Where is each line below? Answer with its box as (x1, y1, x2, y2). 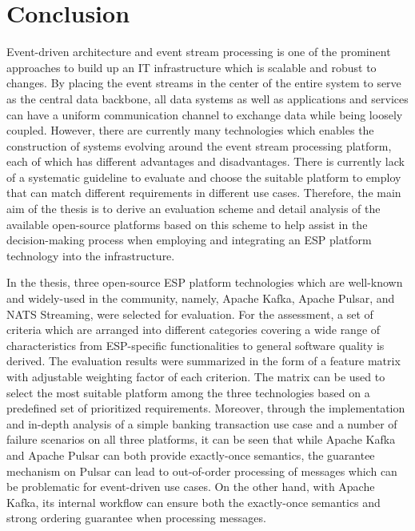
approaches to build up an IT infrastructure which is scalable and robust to (6, 58, 377, 75)
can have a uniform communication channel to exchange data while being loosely (6, 106, 403, 123)
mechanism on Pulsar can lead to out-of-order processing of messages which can (6, 462, 397, 479)
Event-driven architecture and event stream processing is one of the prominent (6, 43, 391, 60)
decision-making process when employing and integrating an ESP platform (6, 231, 372, 248)
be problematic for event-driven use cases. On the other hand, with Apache (6, 478, 375, 495)
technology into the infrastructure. (6, 247, 175, 263)
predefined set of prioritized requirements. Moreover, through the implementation (6, 400, 405, 416)
